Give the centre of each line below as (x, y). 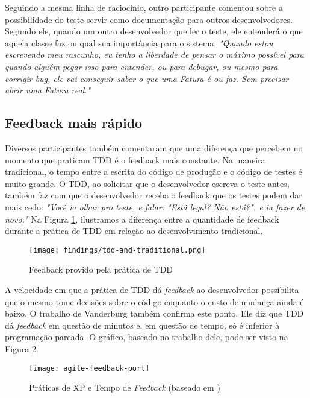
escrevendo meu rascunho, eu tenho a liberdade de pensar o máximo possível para (154, 55)
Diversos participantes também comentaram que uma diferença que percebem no (154, 147)
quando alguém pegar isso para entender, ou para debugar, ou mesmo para (141, 66)
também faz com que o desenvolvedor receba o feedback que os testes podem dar (153, 195)
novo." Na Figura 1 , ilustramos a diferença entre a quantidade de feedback (142, 219)
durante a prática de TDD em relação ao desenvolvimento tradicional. (134, 231)
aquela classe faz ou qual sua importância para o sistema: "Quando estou (139, 43)
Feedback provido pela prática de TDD (101, 269)
